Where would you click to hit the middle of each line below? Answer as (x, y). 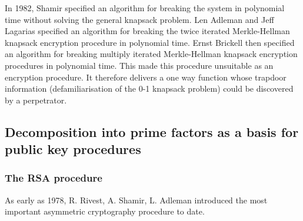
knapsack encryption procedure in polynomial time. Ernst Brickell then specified (150, 42)
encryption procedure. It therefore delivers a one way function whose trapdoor (146, 77)
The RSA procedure (54, 178)
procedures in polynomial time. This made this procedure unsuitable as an (139, 65)
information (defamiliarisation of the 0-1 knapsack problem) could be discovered (149, 88)
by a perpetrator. (36, 100)
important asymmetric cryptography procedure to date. (105, 211)
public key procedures (73, 149)
